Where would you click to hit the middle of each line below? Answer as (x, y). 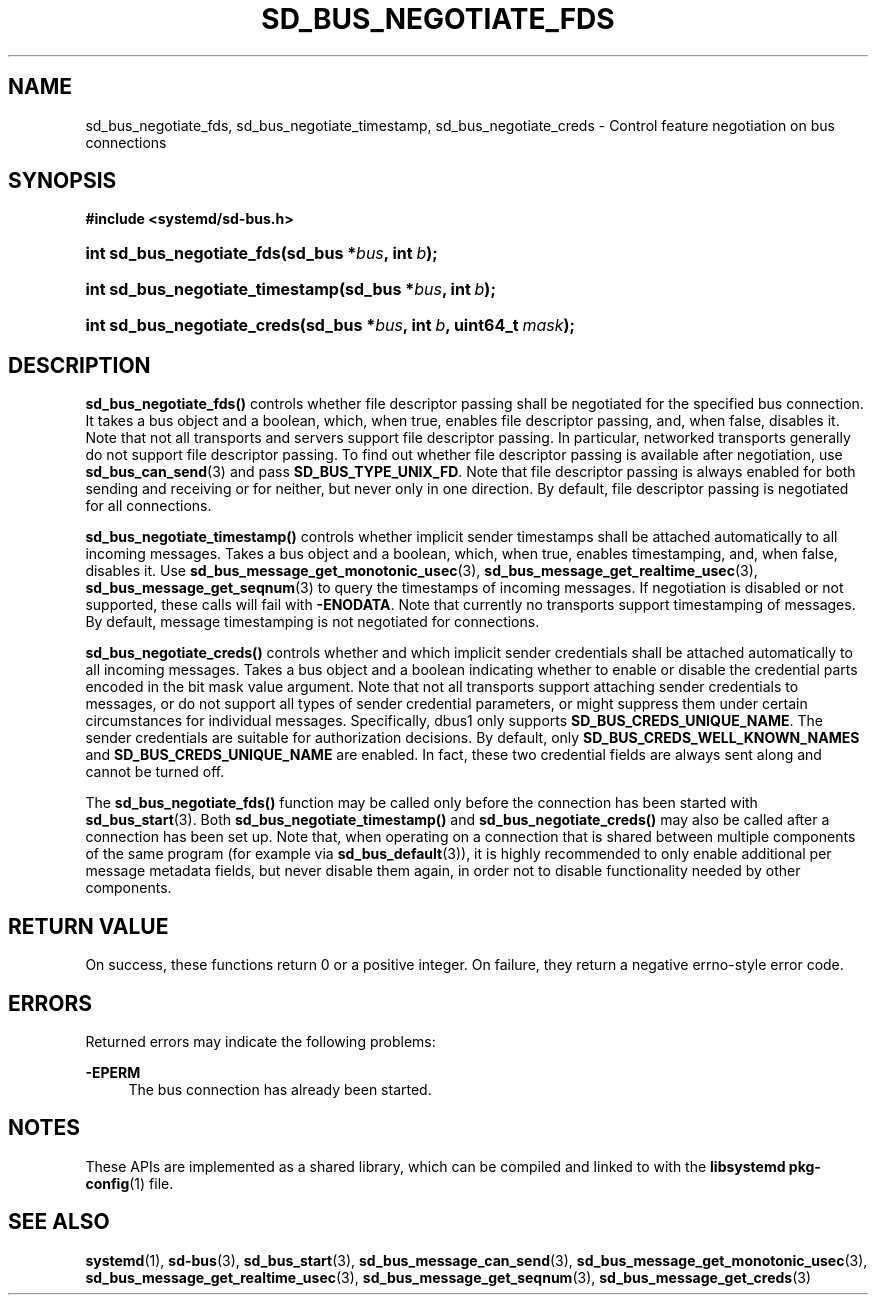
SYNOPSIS (62, 181)
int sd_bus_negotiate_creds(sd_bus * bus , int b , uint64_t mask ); (330, 325)
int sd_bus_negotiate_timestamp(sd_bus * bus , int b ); (290, 289)
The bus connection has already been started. (280, 1089)
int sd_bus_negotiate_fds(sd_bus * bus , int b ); (261, 253)
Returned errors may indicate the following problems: (260, 1041)
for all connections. (148, 506)
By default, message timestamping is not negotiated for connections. (312, 622)
